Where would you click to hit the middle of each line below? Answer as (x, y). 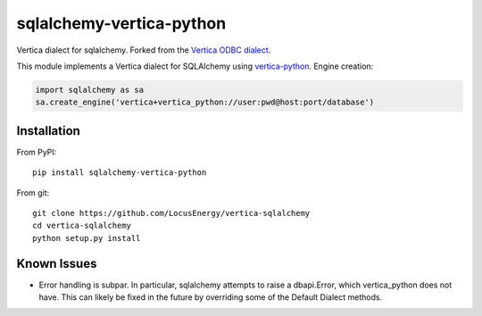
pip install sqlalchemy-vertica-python (120, 173)
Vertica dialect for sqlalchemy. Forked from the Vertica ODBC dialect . (144, 50)
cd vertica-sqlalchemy (82, 226)
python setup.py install (87, 238)
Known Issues (57, 263)
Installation (48, 131)
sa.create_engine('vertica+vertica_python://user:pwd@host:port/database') (205, 102)
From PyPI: (37, 152)
